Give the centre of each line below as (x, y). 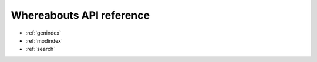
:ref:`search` (41, 49)
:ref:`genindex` (43, 33)
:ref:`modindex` (44, 40)
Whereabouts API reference (80, 15)
